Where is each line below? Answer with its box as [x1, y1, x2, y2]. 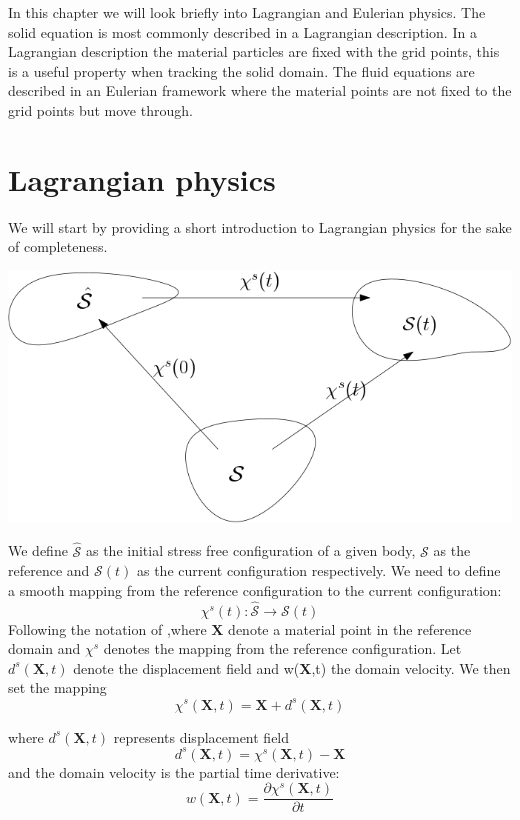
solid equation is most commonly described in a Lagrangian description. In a [8, 21, 477, 42]
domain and [8, 638, 81, 659]
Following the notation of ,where [8, 618, 207, 639]
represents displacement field [113, 726, 290, 747]
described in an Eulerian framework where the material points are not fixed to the [8, 80, 512, 101]
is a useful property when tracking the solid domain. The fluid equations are [8, 60, 475, 81]
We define [8, 540, 68, 561]
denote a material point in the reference [228, 618, 472, 639]
